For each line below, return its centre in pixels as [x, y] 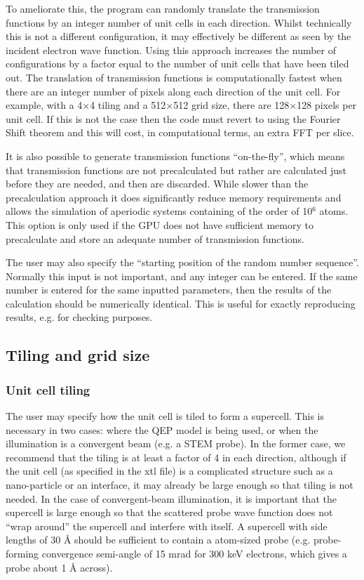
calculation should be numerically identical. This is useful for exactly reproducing [181, 303]
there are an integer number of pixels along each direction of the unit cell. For [173, 91]
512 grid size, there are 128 [231, 105]
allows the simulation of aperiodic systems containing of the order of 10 [159, 211]
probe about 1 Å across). [59, 567]
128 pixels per [327, 105]
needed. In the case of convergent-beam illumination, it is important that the [171, 498]
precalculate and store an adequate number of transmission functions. [155, 238]
